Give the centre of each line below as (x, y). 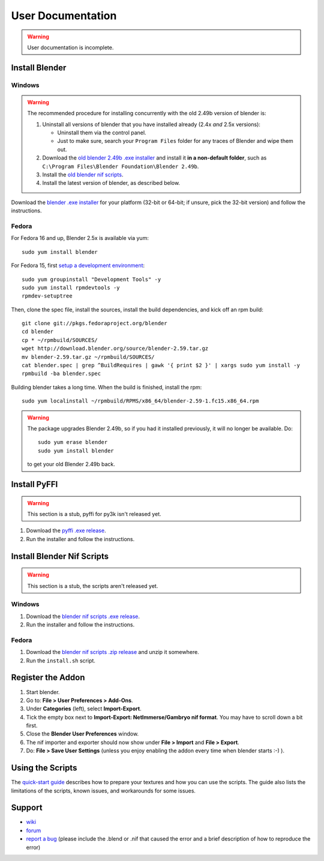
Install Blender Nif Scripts (60, 556)
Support (27, 808)
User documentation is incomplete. (70, 47)
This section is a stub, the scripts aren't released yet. (93, 586)
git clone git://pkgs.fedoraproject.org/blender (94, 323)
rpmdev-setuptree (47, 296)
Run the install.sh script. (61, 661)
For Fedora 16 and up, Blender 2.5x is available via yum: (80, 238)
